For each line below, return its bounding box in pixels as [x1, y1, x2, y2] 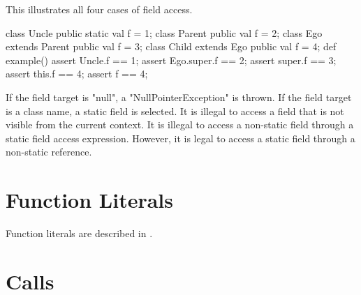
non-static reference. [6, 144, 92, 159]
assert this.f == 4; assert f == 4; [6, 66, 148, 81]
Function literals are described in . [6, 226, 153, 241]
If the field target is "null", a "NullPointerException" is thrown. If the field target [6, 89, 352, 104]
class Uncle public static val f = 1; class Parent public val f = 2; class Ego [6, 25, 323, 40]
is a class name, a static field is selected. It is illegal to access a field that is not [6, 103, 344, 118]
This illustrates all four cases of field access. [6, 2, 193, 16]
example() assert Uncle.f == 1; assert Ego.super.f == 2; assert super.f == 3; [6, 52, 337, 67]
